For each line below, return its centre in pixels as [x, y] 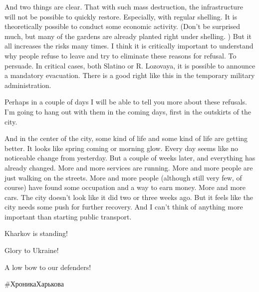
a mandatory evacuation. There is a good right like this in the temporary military [130, 75]
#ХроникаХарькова [34, 284]
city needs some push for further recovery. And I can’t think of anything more [124, 207]
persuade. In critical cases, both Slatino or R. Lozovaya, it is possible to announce [130, 65]
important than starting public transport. [68, 216]
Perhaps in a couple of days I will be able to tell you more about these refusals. [126, 102]
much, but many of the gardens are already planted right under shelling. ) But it [128, 36]
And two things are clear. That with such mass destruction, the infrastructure [124, 6]
